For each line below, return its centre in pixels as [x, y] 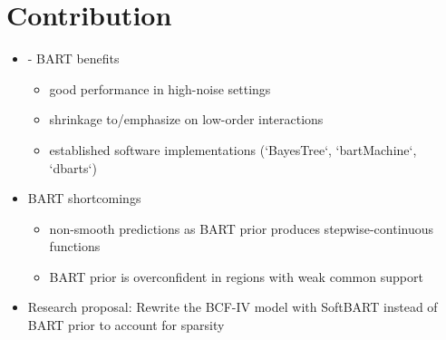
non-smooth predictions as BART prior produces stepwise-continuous [242, 228]
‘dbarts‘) [73, 167]
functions [75, 246]
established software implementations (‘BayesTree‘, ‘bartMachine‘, [233, 149]
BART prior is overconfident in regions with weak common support [236, 276]
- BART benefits [73, 58]
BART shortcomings [84, 198]
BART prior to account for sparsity [126, 325]
